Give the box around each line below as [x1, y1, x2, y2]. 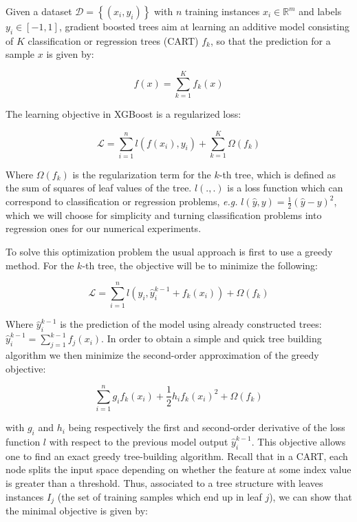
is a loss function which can [227, 180, 343, 195]
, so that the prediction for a [210, 33, 331, 48]
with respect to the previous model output [49, 435, 228, 449]
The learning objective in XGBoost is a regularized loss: [6, 107, 241, 121]
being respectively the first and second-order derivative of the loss [68, 420, 345, 435]
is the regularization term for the [72, 167, 211, 181]
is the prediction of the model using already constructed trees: [60, 317, 322, 331]
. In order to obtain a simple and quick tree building [101, 331, 322, 346]
